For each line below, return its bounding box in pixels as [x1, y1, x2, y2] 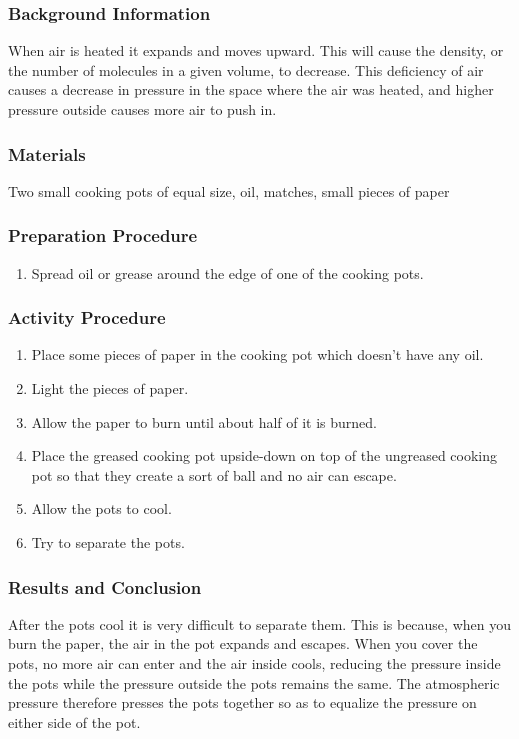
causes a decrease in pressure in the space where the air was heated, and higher [8, 79, 494, 100]
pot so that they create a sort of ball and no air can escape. [31, 464, 397, 485]
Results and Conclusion [8, 574, 202, 599]
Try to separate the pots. [31, 532, 185, 552]
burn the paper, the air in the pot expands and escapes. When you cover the [8, 633, 478, 654]
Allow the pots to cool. [31, 498, 172, 519]
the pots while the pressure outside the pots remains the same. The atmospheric [8, 672, 500, 693]
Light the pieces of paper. [31, 378, 189, 399]
